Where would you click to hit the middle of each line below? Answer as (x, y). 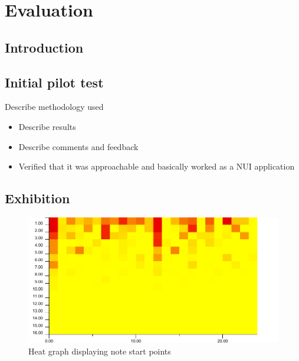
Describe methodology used (54, 107)
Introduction (44, 47)
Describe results (47, 126)
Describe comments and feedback (78, 146)
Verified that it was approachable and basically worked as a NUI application (157, 166)
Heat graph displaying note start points (100, 351)
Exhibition (37, 198)
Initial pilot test (54, 82)
